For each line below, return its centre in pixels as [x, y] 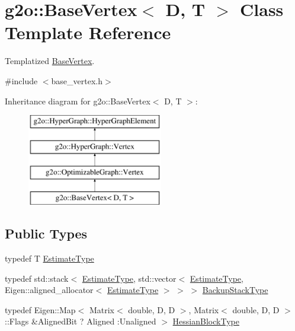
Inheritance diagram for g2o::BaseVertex [78, 101]
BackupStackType [235, 290]
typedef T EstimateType [49, 258]
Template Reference [88, 32]
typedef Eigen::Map [40, 309]
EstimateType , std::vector [129, 278]
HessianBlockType [206, 321]
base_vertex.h [77, 80]
